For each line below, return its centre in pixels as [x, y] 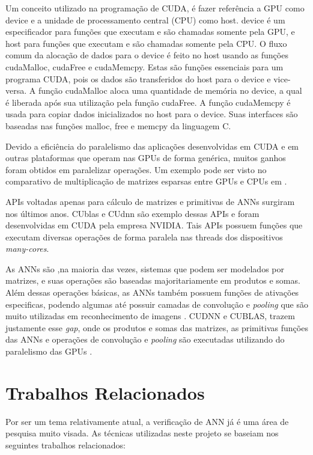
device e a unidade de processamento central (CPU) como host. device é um [145, 20]
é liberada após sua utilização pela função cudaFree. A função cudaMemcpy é [148, 102]
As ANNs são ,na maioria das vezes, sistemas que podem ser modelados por [145, 268]
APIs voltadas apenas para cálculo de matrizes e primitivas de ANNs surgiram [150, 201]
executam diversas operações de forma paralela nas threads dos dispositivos [144, 237]
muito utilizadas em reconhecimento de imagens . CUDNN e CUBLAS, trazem [150, 316]
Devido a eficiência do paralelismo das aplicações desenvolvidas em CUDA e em [152, 146]
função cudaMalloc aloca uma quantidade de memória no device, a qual [170, 90]
